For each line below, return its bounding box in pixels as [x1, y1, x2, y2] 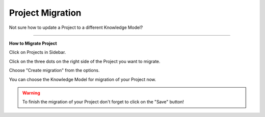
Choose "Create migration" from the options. [9, 68, 100, 73]
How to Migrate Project [9, 40, 57, 46]
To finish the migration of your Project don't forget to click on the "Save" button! [22, 99, 184, 105]
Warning [22, 90, 40, 95]
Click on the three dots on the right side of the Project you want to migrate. [9, 58, 160, 64]
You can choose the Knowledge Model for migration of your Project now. [9, 76, 157, 82]
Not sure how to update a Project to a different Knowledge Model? [9, 24, 143, 30]
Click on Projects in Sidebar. [9, 49, 66, 55]
